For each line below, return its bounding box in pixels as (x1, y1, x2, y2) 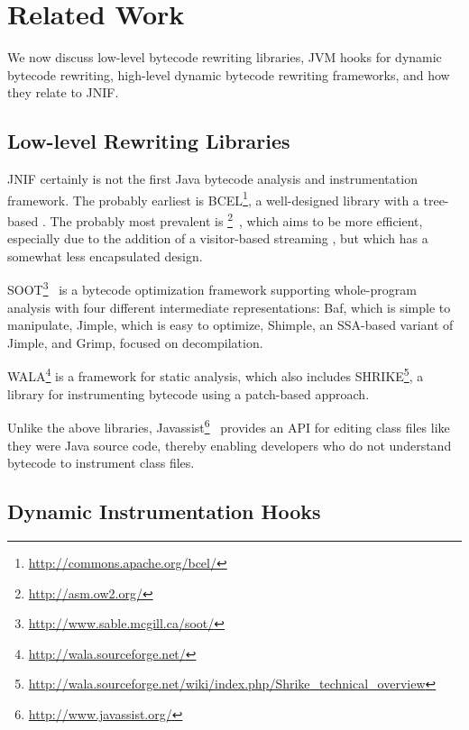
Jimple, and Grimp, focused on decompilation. (7, 333, 263, 351)
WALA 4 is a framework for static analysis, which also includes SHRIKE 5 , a (7, 364, 424, 386)
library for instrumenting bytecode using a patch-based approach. (7, 384, 370, 403)
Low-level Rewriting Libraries (7, 127, 290, 155)
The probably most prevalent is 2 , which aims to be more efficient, (50, 208, 423, 230)
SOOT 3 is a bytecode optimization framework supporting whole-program (7, 278, 417, 299)
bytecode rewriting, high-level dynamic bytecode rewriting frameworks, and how (7, 65, 450, 84)
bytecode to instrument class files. (7, 453, 195, 472)
